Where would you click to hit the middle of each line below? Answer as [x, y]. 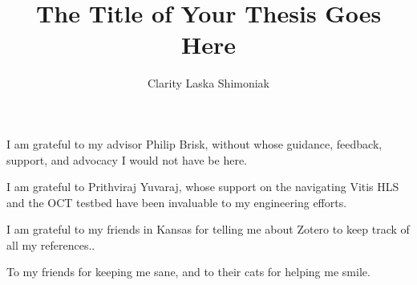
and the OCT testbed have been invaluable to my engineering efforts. [177, 202]
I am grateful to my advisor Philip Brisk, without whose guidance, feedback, [194, 143]
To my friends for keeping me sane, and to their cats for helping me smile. [188, 272]
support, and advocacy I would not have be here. [127, 159]
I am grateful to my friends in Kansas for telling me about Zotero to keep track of [208, 229]
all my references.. [51, 244]
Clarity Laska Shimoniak [208, 83]
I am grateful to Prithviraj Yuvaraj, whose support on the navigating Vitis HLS [203, 187]
